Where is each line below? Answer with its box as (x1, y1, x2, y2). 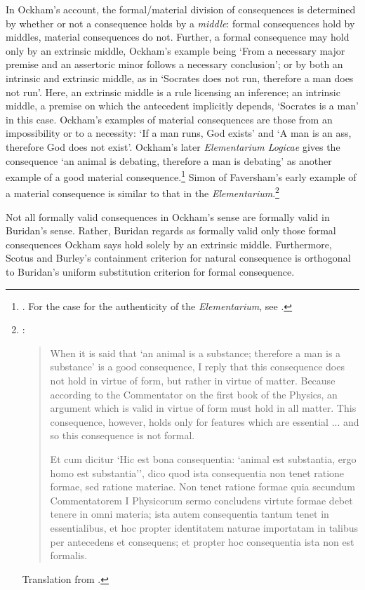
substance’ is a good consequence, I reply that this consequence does (50, 359, 345, 374)
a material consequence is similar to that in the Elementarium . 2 (6, 184, 279, 201)
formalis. (50, 548, 88, 563)
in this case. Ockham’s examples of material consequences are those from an (6, 112, 333, 126)
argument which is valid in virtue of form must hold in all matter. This (50, 401, 357, 415)
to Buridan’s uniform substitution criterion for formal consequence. (6, 264, 295, 279)
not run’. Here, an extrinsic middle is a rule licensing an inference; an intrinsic (6, 84, 340, 99)
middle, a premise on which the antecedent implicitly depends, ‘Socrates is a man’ (6, 98, 359, 113)
